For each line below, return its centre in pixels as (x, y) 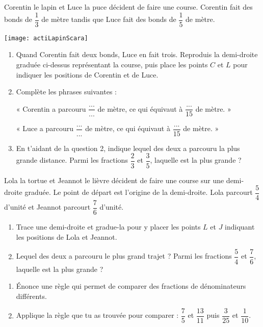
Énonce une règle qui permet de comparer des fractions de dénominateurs (131, 286)
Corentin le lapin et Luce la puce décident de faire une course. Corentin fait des (128, 7)
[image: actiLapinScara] (46, 38)
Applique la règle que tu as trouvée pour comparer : (97, 315)
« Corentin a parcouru (51, 108)
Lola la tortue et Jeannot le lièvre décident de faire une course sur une (114, 180)
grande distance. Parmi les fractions (72, 160)
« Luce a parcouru (45, 128)
